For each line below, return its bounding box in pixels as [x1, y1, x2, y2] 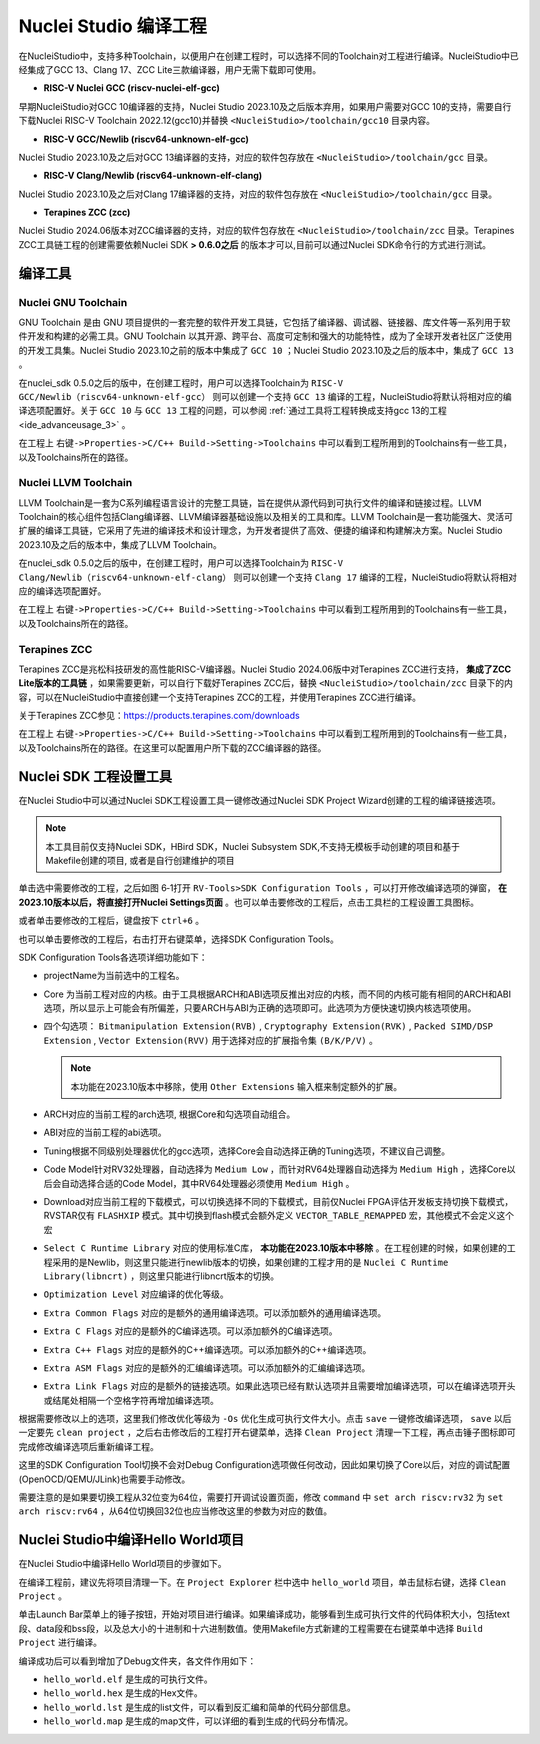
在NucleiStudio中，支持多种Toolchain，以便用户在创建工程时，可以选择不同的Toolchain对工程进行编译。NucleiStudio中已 [18, 50, 519, 62]
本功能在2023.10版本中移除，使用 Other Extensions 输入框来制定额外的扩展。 [70, 1080, 403, 1092]
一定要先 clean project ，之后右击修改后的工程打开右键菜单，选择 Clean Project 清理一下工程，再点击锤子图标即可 [18, 1426, 516, 1439]
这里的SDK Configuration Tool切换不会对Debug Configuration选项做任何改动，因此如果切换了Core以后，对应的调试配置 [18, 1459, 511, 1471]
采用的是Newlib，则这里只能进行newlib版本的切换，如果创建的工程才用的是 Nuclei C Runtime [51, 1256, 449, 1268]
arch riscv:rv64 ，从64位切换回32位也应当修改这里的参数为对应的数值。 [18, 1505, 333, 1517]
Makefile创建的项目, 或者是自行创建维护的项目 [45, 854, 235, 866]
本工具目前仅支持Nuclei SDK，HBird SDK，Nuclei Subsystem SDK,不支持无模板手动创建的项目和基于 [45, 840, 460, 852]
